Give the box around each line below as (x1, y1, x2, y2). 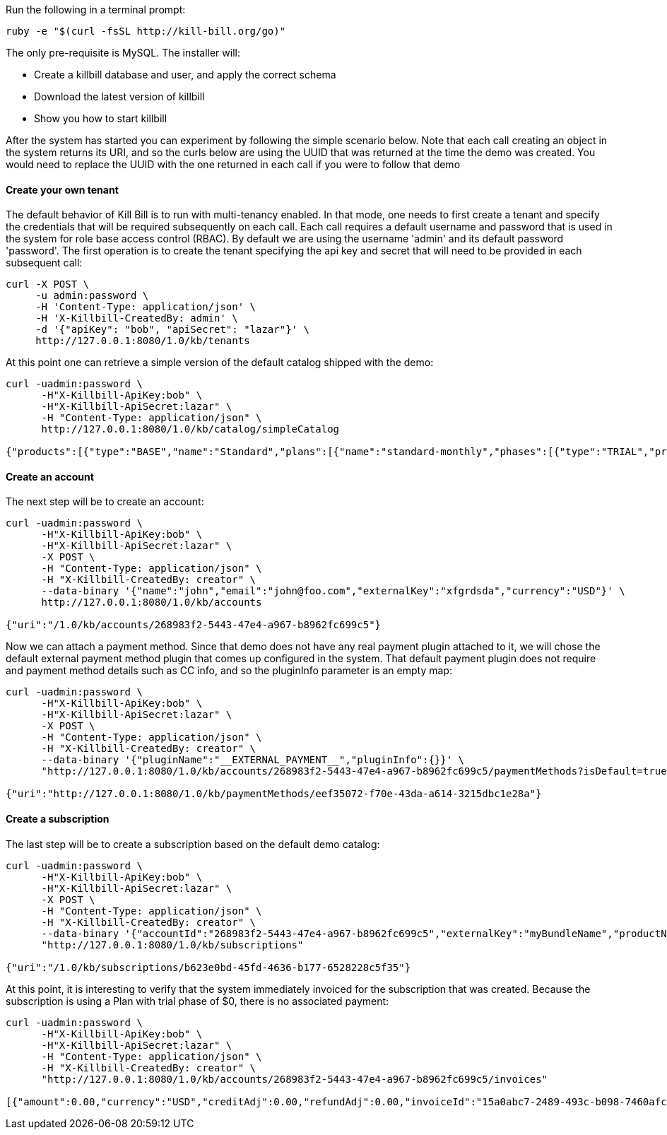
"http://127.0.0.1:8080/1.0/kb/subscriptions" (41, 939, 304, 951)
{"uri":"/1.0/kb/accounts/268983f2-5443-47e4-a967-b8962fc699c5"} (6, 619, 382, 631)
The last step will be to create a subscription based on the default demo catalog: (6, 837, 380, 850)
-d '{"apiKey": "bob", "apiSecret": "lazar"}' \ (35, 324, 309, 336)
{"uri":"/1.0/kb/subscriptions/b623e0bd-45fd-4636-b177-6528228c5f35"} (6, 961, 411, 973)
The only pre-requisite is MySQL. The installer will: (6, 47, 240, 59)
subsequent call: (6, 257, 83, 269)
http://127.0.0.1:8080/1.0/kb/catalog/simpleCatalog (41, 423, 340, 435)
